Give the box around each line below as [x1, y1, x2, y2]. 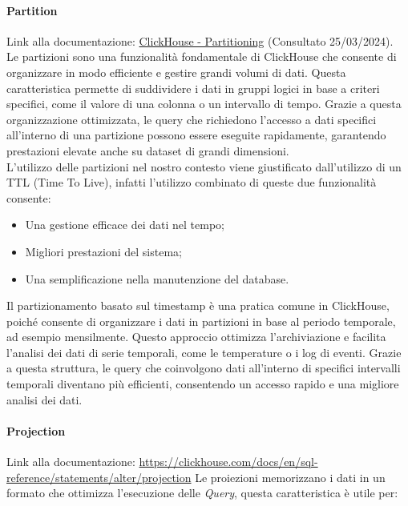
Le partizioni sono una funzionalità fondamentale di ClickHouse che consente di [6, 48, 397, 65]
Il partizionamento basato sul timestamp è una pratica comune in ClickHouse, [6, 297, 390, 314]
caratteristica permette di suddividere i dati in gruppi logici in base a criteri [6, 79, 380, 96]
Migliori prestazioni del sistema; [25, 243, 182, 259]
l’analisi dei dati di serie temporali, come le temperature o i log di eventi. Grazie [6, 343, 402, 360]
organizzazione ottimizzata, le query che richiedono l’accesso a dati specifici [6, 110, 377, 127]
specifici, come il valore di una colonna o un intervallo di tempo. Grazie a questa [6, 95, 402, 112]
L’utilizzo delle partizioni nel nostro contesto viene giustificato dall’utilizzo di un [6, 158, 402, 175]
